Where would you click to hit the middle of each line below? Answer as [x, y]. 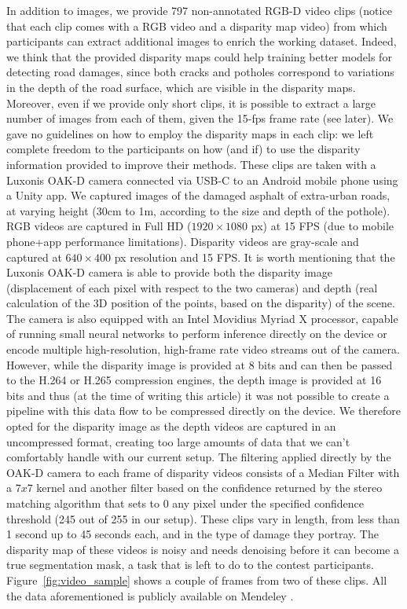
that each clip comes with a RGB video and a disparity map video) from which [197, 26]
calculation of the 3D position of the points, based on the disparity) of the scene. [201, 303]
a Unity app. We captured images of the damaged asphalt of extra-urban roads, [198, 195]
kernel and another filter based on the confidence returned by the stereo [209, 488]
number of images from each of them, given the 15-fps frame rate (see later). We [200, 118]
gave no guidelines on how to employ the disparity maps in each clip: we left [190, 133]
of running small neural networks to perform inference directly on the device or [197, 334]
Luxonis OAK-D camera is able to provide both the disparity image [169, 272]
